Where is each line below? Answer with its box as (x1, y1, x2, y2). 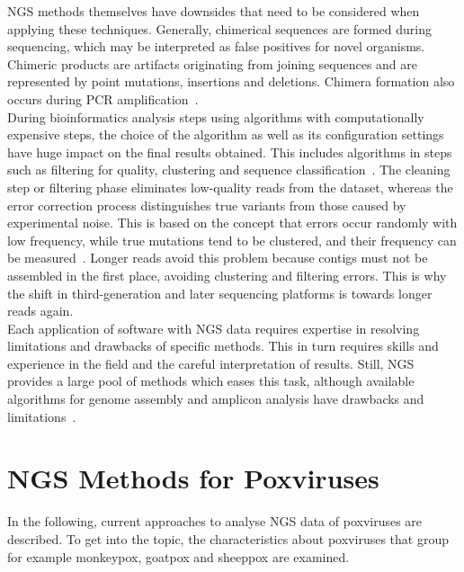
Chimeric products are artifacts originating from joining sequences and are (7, 54, 417, 73)
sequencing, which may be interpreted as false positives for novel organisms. (7, 37, 425, 56)
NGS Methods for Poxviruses (7, 460, 379, 496)
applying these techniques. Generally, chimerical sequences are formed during (7, 19, 432, 38)
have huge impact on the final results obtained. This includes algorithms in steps (7, 142, 452, 161)
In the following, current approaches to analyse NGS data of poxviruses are (7, 512, 423, 531)
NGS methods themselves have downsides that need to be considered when (7, 2, 420, 20)
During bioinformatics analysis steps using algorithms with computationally (7, 107, 424, 126)
